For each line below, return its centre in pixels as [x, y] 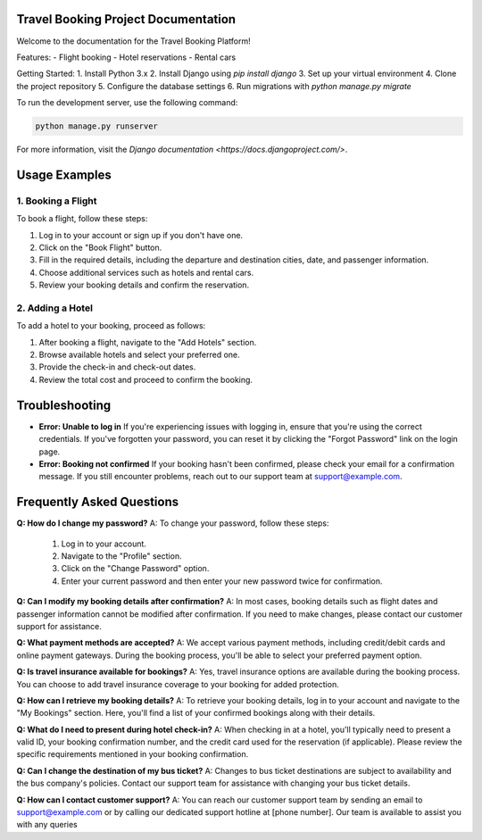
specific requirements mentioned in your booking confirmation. [133, 754]
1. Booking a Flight [57, 201]
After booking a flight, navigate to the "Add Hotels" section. [148, 342]
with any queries [47, 825]
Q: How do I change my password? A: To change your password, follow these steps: [173, 523]
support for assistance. [59, 626]
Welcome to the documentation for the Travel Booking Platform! [133, 41]
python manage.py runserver [96, 126]
